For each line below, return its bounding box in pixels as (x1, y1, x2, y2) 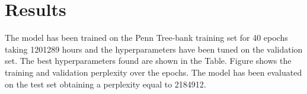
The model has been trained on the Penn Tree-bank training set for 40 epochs (5, 31, 288, 44)
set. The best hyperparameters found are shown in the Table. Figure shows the (5, 54, 292, 67)
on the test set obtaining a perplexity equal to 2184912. (5, 77, 206, 90)
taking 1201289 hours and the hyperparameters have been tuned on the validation (5, 43, 303, 55)
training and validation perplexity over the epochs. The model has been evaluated (5, 66, 302, 78)
